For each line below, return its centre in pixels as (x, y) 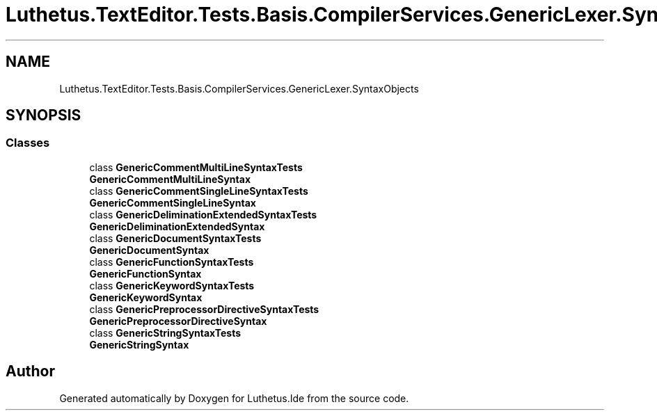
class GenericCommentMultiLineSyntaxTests (196, 167)
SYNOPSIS (43, 115)
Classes (28, 143)
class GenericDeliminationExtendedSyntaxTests (203, 214)
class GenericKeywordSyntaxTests (172, 285)
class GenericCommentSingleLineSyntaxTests (199, 191)
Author (30, 371)
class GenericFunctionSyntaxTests (172, 262)
